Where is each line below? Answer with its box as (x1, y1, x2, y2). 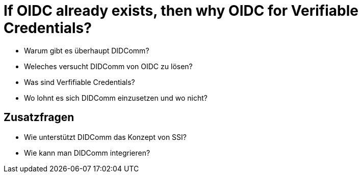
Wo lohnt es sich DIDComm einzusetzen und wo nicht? (24, 93, 208, 102)
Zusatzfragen (4, 111, 74, 124)
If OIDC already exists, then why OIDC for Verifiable (4, 2, 358, 19)
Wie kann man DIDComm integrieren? (24, 148, 150, 157)
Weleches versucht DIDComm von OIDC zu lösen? (24, 62, 193, 71)
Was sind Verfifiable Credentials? (24, 77, 135, 86)
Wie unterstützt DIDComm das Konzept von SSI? (24, 132, 187, 141)
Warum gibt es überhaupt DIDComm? (24, 46, 149, 55)
